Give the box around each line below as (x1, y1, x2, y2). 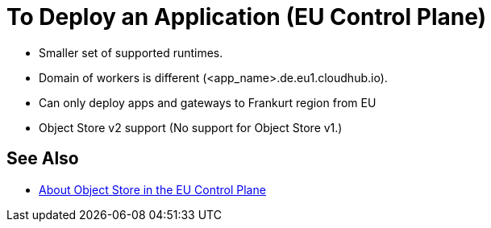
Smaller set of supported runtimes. (39, 45, 223, 60)
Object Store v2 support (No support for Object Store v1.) (39, 120, 343, 135)
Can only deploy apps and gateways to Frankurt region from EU (39, 95, 377, 110)
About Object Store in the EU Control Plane (39, 182, 266, 197)
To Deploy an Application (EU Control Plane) (6, 3, 487, 31)
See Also (6, 148, 79, 169)
